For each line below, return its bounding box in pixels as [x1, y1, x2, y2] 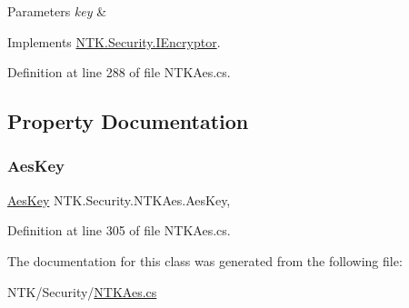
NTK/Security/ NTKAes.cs [7, 282, 157, 301]
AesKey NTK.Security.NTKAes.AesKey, [7, 190, 231, 209]
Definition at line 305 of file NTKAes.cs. [7, 221, 231, 240]
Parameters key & [7, 2, 107, 20]
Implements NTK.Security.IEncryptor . [7, 32, 221, 51]
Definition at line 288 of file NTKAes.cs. [7, 63, 231, 82]
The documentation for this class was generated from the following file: [7, 251, 403, 270]
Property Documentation [7, 107, 249, 135]
